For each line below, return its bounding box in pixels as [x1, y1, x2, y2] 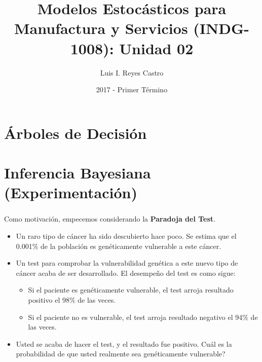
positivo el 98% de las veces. [28, 294, 116, 305]
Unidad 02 [119, 38, 194, 58]
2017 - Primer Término [96, 84, 168, 95]
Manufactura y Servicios [14, 18, 188, 39]
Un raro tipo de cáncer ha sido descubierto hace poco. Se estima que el [16, 230, 237, 241]
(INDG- [193, 18, 249, 39]
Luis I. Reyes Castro [100, 67, 164, 78]
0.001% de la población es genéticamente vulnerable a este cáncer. [16, 240, 221, 251]
